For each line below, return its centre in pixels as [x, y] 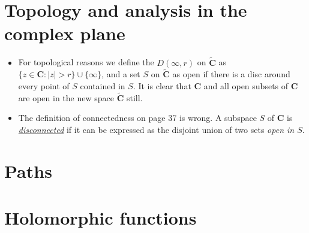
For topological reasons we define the [86, 62]
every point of [44, 85]
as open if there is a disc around [231, 74]
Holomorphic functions [100, 218]
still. [134, 97]
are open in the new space [66, 97]
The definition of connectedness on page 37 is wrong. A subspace [137, 118]
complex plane [65, 33]
